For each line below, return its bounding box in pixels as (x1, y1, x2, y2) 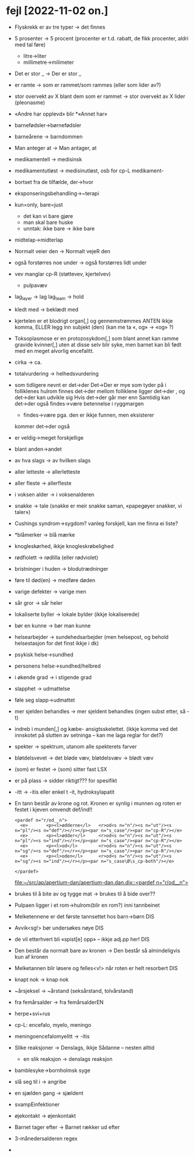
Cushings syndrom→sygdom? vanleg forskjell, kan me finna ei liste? (14, 520, 178, 527)
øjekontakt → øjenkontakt (14, 1112, 76, 1119)
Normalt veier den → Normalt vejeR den (14, 247, 111, 254)
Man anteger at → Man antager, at (14, 144, 97, 151)
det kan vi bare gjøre (23, 212, 74, 219)
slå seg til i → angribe (14, 1078, 67, 1085)
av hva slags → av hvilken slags (14, 457, 91, 464)
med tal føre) (14, 41, 46, 48)
